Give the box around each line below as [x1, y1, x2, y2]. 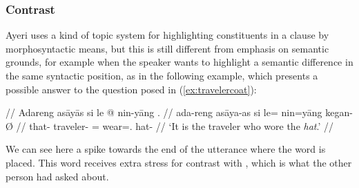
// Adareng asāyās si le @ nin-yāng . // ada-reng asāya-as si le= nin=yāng [6, 105, 322, 120]
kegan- [325, 105, 353, 120]
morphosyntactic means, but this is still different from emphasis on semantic [6, 41, 329, 55]
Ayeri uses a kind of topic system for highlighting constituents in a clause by [6, 28, 329, 42]
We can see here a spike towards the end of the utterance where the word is [6, 142, 326, 156]
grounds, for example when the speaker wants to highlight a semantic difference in [6, 55, 353, 69]
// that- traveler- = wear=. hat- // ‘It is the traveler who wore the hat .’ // [16, 118, 333, 133]
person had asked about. [6, 169, 109, 183]
